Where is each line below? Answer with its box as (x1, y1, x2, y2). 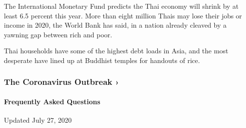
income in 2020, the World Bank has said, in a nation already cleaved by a (4, 20, 227, 30)
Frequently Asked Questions (4, 96, 100, 106)
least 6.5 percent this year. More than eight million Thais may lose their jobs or (4, 10, 242, 20)
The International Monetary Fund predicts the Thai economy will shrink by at (4, 1, 239, 11)
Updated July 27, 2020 (4, 115, 72, 125)
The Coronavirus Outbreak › (4, 76, 119, 88)
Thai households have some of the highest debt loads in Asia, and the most (4, 46, 228, 56)
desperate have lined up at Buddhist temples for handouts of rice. (4, 55, 200, 65)
